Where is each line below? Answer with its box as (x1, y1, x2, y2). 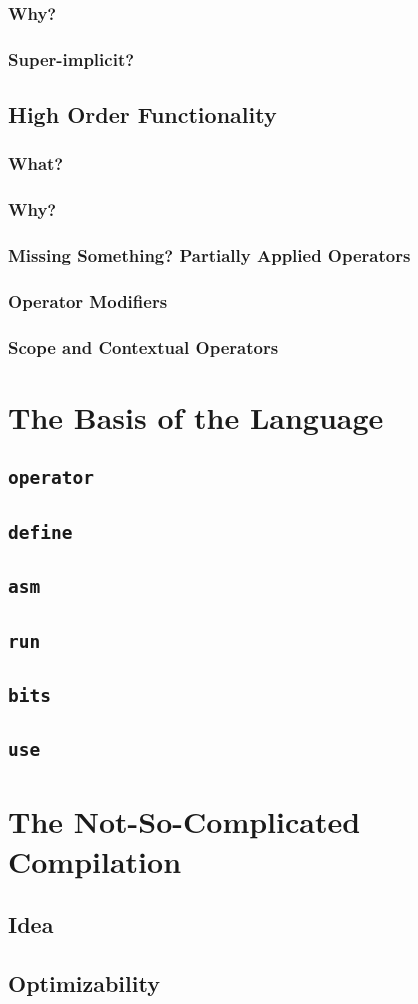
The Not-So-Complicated (8, 801, 361, 842)
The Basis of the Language (8, 396, 384, 437)
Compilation (8, 840, 182, 881)
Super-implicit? (8, 46, 135, 71)
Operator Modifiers (8, 288, 168, 313)
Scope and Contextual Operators (8, 334, 279, 359)
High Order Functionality (8, 99, 277, 130)
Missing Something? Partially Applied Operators (8, 243, 411, 268)
